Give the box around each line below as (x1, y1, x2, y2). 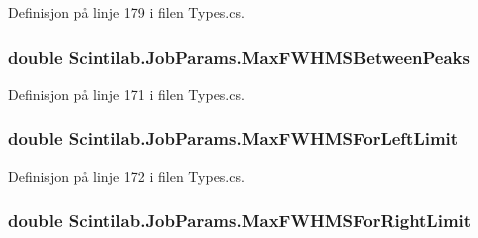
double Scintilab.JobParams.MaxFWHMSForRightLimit (8, 208, 472, 233)
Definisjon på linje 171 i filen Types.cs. (8, 83, 245, 104)
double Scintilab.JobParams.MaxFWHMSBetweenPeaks (8, 44, 470, 69)
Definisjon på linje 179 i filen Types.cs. (8, 2, 245, 22)
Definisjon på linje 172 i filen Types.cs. (8, 165, 245, 186)
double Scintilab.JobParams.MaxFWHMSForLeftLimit (8, 126, 459, 151)
